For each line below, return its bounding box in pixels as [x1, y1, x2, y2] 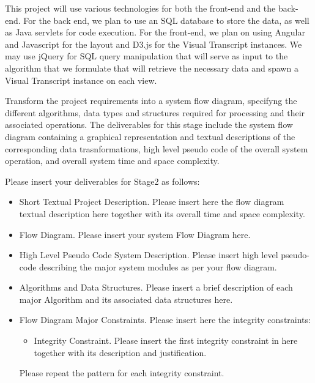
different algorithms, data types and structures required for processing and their [5, 106, 305, 119]
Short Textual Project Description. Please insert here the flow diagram [19, 195, 284, 208]
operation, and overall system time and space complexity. [5, 154, 220, 167]
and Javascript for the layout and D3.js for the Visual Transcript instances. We [5, 37, 302, 50]
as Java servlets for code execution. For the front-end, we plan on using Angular [5, 26, 305, 39]
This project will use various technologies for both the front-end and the [5, 2, 276, 14]
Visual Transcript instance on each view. [5, 73, 157, 86]
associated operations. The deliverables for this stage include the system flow [5, 118, 293, 131]
